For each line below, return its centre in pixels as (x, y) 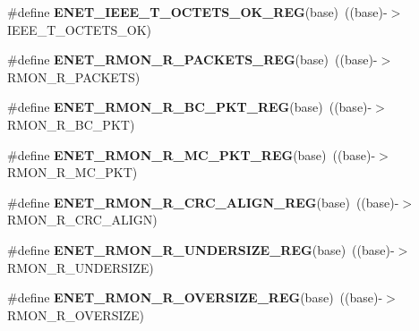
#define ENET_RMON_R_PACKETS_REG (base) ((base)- (192, 59)
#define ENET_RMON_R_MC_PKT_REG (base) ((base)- (192, 154)
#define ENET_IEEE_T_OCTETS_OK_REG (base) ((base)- (197, 12)
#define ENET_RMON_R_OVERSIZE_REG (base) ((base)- (195, 297)
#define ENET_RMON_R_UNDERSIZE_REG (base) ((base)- (201, 249)
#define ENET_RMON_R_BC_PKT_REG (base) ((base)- (190, 107)
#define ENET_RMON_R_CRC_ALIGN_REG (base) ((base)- (203, 202)
